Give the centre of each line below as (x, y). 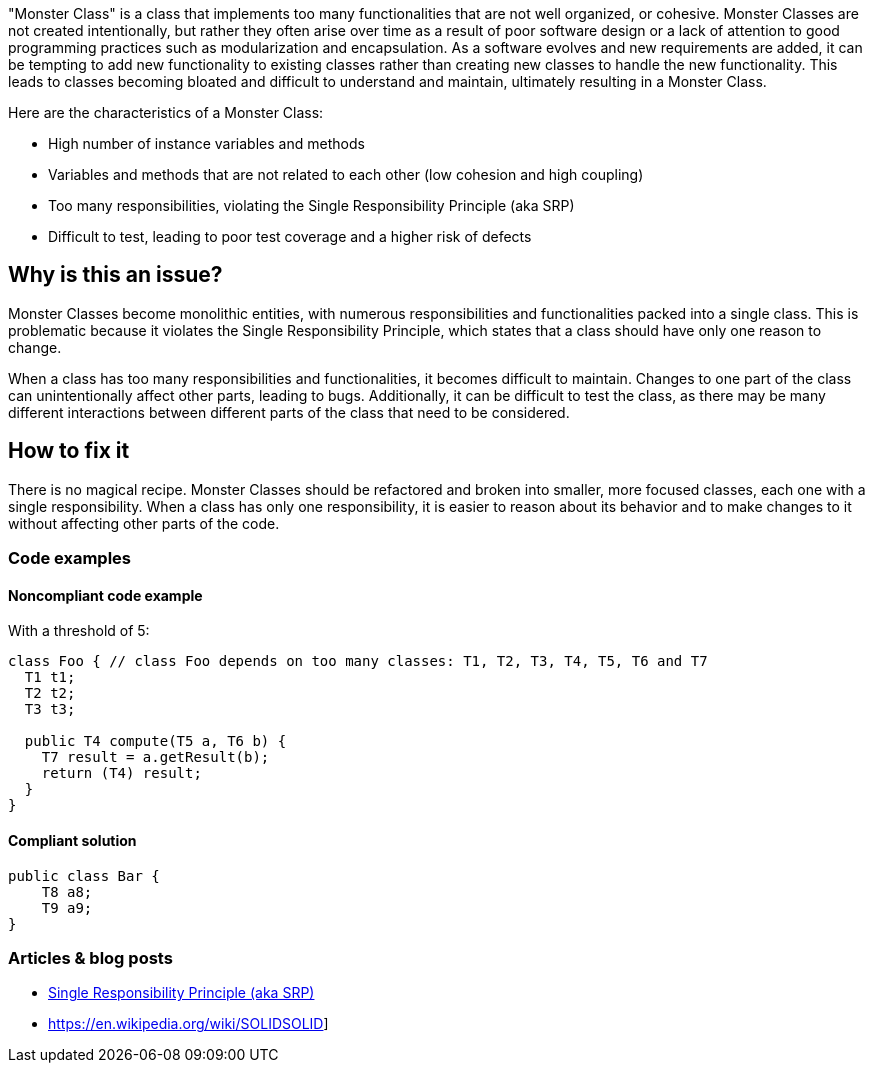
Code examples (70, 558)
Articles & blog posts (90, 957)
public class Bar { (84, 875)
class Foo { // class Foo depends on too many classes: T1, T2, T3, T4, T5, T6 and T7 (358, 661)
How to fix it (69, 451)
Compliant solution (72, 840)
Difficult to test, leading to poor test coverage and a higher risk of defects (290, 236)
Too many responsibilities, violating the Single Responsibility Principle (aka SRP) (311, 205)
